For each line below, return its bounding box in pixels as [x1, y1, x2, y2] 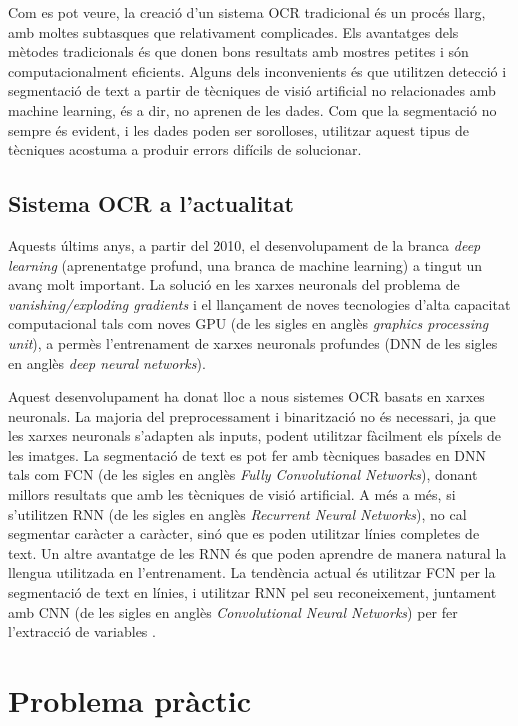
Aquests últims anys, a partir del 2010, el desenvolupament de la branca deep [8, 234, 481, 255]
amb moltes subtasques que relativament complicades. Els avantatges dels [8, 21, 459, 42]
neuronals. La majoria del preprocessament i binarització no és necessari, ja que [8, 405, 496, 426]
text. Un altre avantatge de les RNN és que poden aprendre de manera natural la [8, 542, 507, 563]
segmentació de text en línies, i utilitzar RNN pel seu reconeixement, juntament [8, 582, 497, 603]
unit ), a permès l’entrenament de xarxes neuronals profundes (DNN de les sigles [8, 332, 498, 353]
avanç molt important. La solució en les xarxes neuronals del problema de [8, 274, 460, 295]
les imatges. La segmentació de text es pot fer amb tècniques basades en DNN [8, 444, 487, 465]
